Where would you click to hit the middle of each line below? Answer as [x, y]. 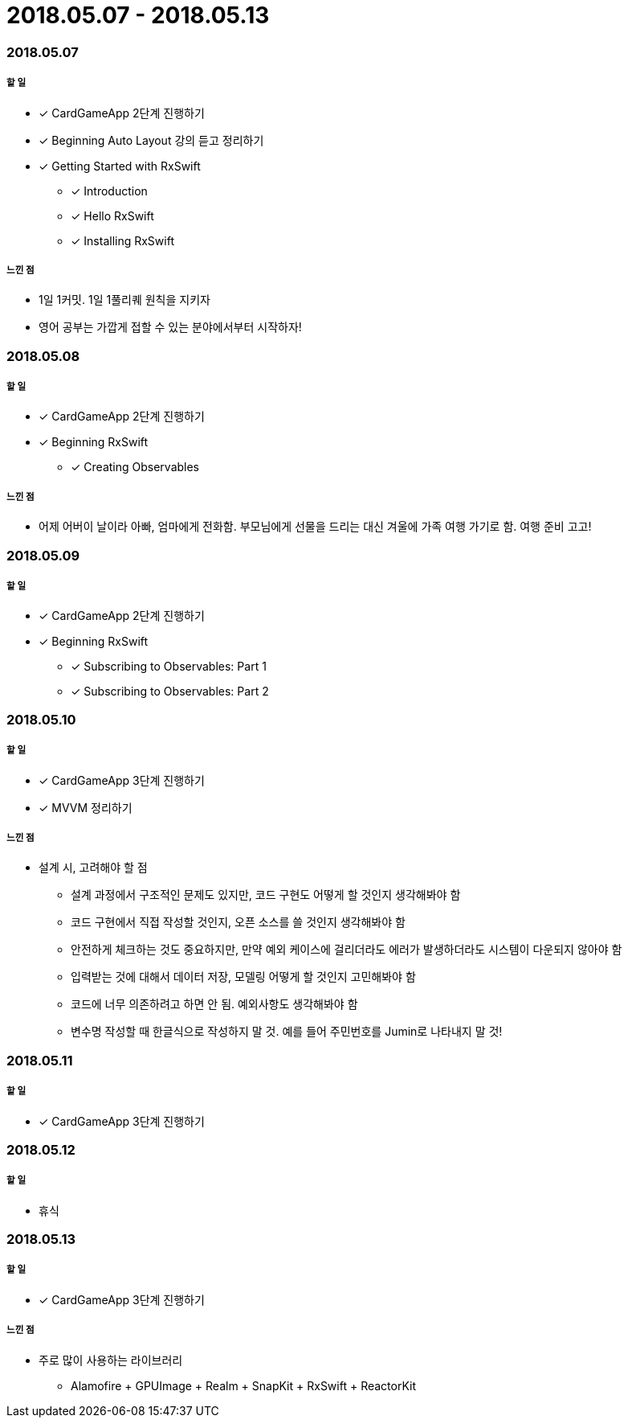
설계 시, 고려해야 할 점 [93, 868]
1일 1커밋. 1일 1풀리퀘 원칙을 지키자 [124, 300]
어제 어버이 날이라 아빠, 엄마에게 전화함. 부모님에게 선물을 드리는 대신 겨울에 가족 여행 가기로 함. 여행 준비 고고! [315, 527]
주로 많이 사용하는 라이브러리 [111, 1360]
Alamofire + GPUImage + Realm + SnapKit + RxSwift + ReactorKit [244, 1385]
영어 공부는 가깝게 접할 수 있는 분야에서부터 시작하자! [170, 327]
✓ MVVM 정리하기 [86, 807]
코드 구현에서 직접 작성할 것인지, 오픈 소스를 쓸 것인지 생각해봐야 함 [238, 922]
